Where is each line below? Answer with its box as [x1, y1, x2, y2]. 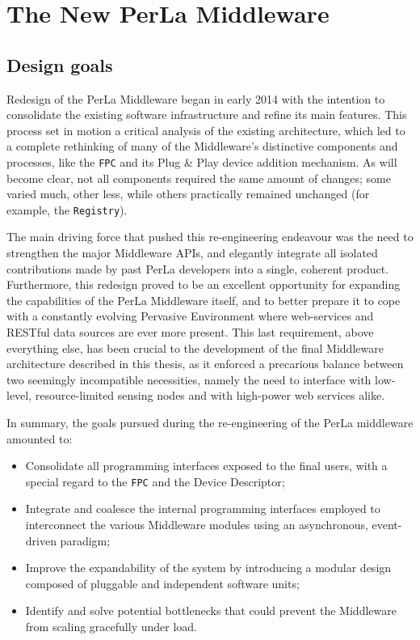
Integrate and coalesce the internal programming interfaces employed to [25, 500, 380, 517]
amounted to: [6, 430, 73, 447]
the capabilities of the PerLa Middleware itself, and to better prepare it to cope [6, 291, 401, 308]
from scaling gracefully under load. [25, 617, 197, 634]
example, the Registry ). [6, 201, 128, 218]
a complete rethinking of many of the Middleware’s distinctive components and [6, 138, 398, 155]
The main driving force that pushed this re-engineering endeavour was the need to [6, 228, 414, 245]
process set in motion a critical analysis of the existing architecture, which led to [6, 121, 405, 138]
